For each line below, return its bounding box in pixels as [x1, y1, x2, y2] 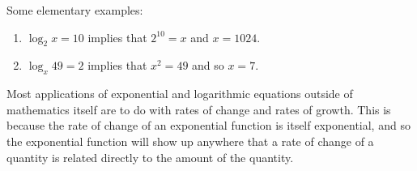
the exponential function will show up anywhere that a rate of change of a [6, 132, 374, 149]
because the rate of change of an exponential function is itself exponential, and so [6, 117, 411, 134]
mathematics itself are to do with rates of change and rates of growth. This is [6, 100, 391, 118]
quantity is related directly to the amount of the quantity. [6, 148, 294, 165]
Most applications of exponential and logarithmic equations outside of [6, 85, 353, 102]
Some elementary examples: [6, 2, 143, 18]
